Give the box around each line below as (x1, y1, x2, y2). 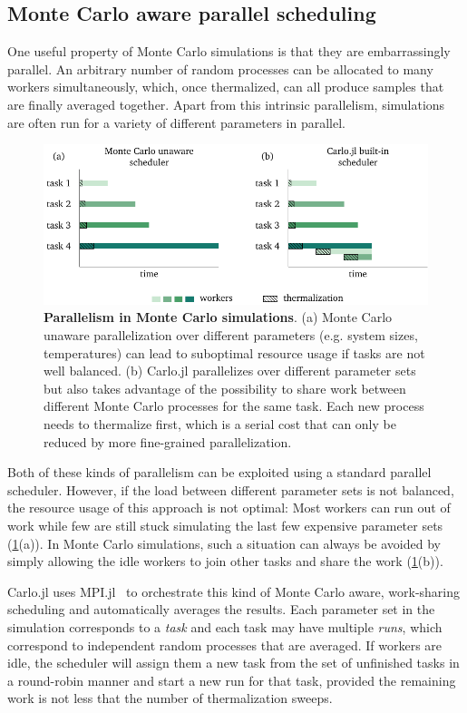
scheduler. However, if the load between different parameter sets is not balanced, (7, 480, 454, 499)
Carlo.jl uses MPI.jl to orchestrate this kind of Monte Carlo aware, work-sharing (7, 581, 461, 601)
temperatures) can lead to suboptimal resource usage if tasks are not (44, 343, 425, 362)
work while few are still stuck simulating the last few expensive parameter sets (7, 515, 443, 534)
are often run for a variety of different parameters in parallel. (7, 112, 345, 132)
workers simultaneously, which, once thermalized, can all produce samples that (7, 77, 444, 96)
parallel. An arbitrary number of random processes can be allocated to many (7, 59, 433, 78)
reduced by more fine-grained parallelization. (44, 432, 292, 451)
